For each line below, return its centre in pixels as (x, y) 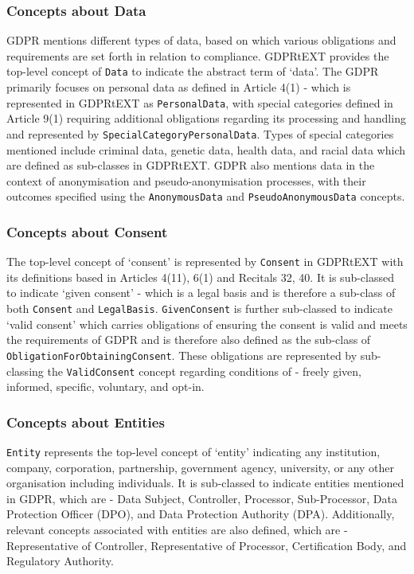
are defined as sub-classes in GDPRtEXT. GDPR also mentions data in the (191, 165)
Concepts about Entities (86, 422)
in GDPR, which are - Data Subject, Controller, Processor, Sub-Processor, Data (202, 498)
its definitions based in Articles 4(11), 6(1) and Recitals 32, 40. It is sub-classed (201, 277)
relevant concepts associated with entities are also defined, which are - (177, 530)
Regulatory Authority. (60, 561)
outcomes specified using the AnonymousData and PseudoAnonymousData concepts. (206, 196)
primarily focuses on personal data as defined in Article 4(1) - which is (179, 87)
